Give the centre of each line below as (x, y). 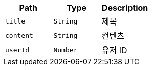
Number (66, 50)
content (19, 35)
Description (125, 8)
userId (17, 50)
